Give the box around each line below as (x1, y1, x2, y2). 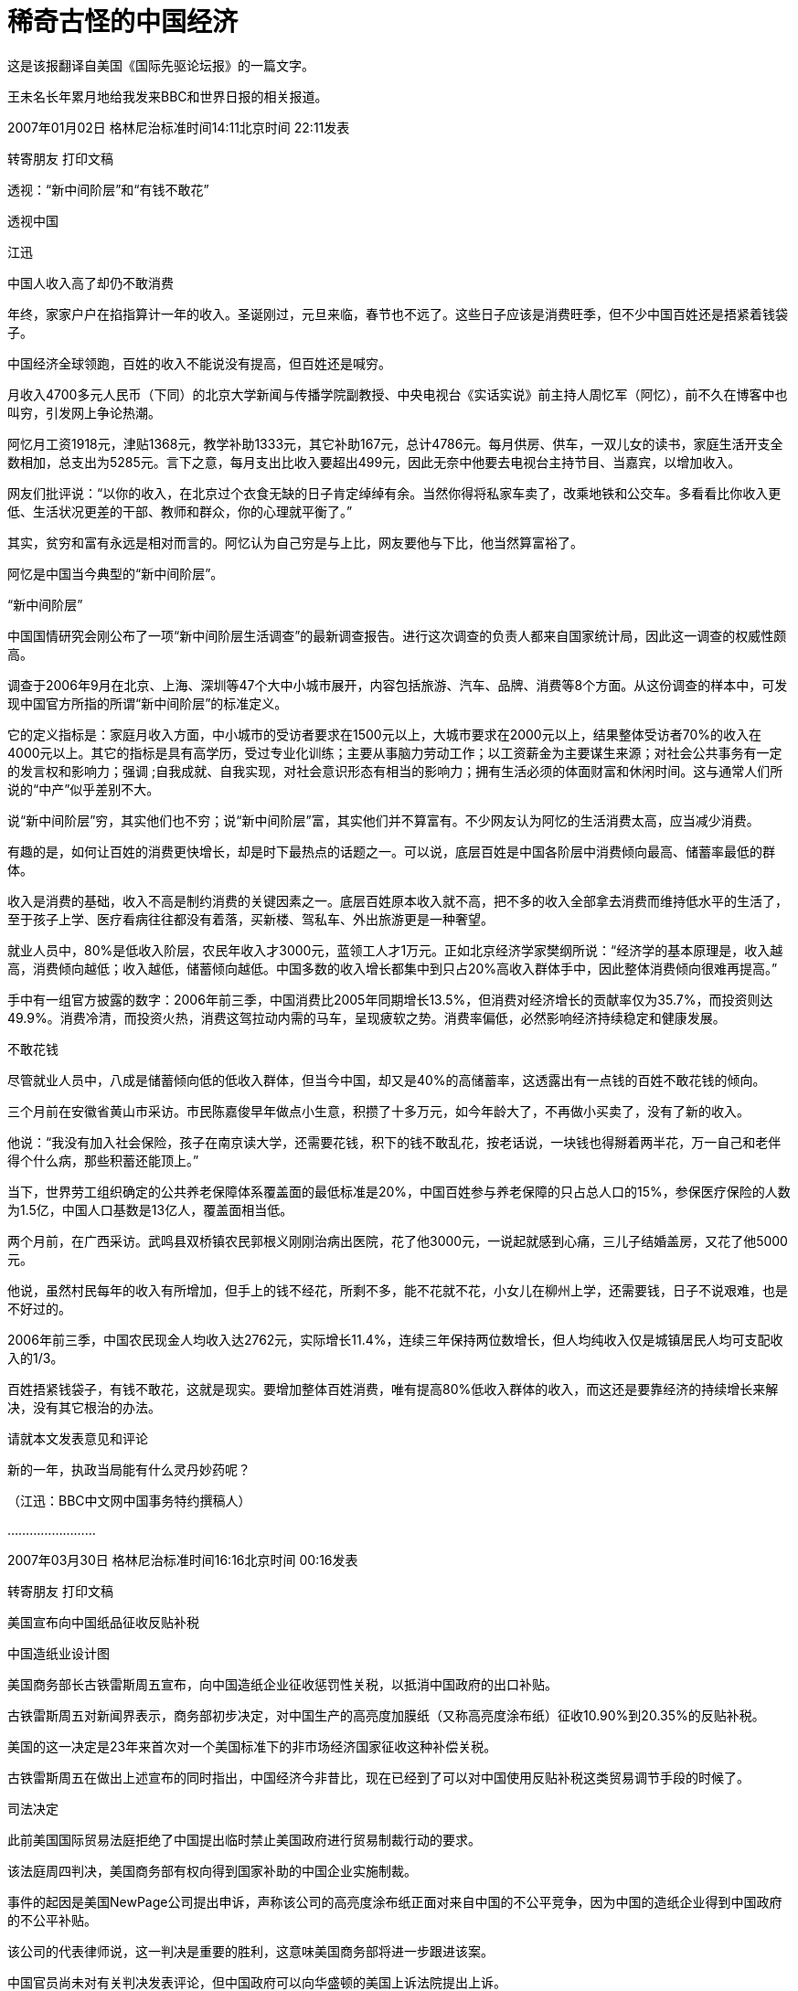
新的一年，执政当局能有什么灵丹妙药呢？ (7, 1461, 250, 1477)
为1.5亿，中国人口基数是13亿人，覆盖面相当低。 (7, 1201, 293, 1218)
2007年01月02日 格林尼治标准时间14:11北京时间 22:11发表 (7, 119, 350, 135)
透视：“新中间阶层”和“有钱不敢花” (7, 181, 209, 197)
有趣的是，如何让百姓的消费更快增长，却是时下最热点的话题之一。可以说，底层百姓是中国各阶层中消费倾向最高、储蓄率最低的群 (7, 843, 775, 859)
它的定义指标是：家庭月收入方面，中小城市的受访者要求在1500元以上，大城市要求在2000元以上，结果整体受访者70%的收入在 (7, 726, 761, 742)
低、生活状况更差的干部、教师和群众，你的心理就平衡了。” (7, 503, 353, 519)
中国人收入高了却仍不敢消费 (7, 274, 174, 291)
